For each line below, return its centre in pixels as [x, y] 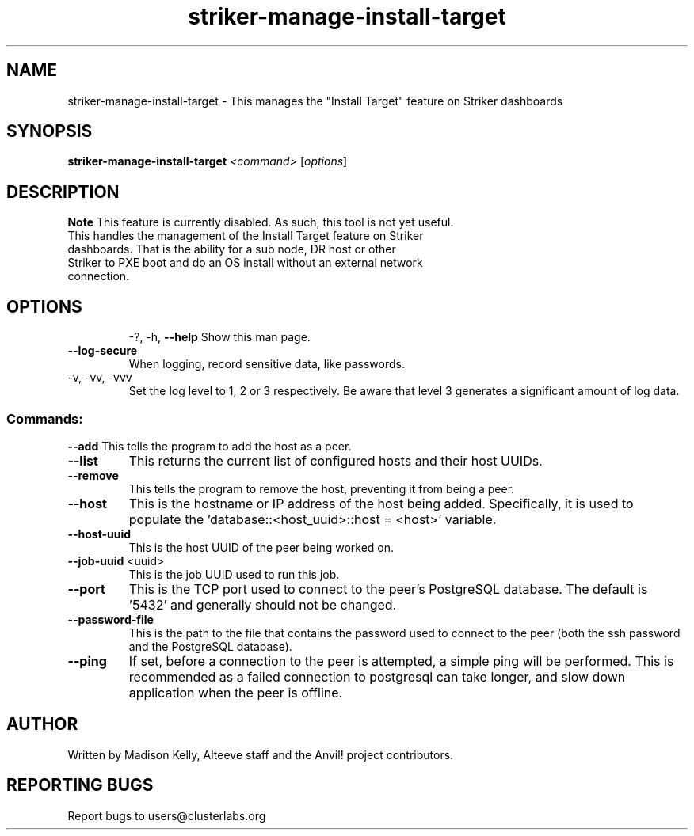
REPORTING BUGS [80, 785]
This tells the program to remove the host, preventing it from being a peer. [322, 488]
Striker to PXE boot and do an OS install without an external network [245, 263]
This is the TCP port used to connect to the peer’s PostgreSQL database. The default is [388, 589]
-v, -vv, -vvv [100, 378]
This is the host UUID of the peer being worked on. [261, 547]
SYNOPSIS [50, 131]
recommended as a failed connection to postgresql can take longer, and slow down [377, 676]
